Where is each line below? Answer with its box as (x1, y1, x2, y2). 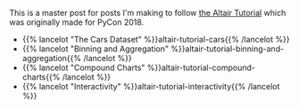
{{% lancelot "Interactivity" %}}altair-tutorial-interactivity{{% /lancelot (21, 82, 280, 91)
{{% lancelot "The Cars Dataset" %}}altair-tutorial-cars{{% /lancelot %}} (21, 35, 290, 44)
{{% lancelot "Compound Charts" (21, 62, 145, 73)
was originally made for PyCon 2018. (9, 17, 145, 27)
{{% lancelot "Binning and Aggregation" (21, 43, 170, 54)
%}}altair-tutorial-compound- (146, 62, 256, 73)
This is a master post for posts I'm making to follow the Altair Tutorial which (9, 8, 287, 18)
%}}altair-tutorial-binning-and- (170, 43, 285, 54)
